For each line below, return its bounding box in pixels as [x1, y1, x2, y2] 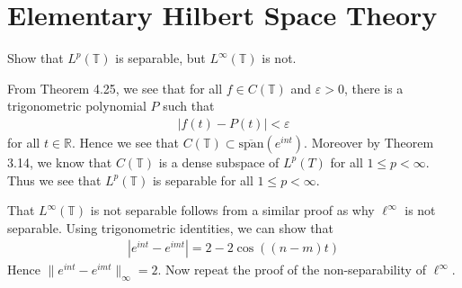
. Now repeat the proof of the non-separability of [157, 260, 426, 279]
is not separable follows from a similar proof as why [90, 201, 375, 220]
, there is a [343, 78, 404, 97]
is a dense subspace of [158, 152, 280, 171]
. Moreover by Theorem [304, 132, 434, 151]
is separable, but [115, 49, 206, 67]
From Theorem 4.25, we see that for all [7, 78, 223, 97]
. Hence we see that [72, 132, 180, 151]
